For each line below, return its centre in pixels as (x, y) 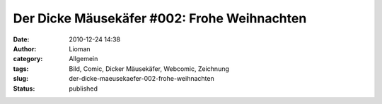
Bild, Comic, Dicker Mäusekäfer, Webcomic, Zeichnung (149, 69)
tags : (21, 69)
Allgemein (83, 59)
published (83, 89)
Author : (25, 48)
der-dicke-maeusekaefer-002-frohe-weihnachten (142, 79)
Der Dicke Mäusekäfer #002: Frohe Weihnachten (160, 18)
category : (28, 59)
